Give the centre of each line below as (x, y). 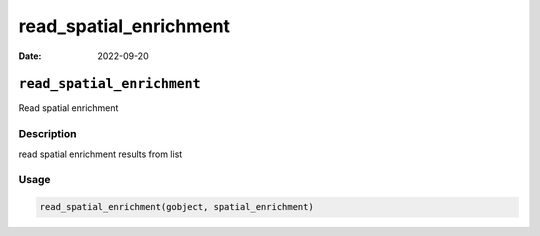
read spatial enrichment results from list (100, 154)
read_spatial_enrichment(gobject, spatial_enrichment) (176, 207)
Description (47, 134)
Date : (30, 56)
